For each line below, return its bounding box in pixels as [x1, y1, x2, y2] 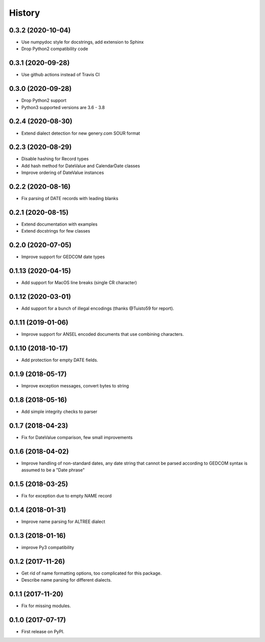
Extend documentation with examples [21, 221, 98, 227]
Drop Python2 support [21, 97, 67, 103]
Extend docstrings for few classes [21, 228, 90, 234]
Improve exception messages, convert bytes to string [21, 382, 130, 388]
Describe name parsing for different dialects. [21, 577, 112, 583]
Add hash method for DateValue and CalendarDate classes [21, 163, 140, 169]
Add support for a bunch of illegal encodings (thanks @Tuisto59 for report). [21, 305, 174, 312]
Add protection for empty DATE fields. [21, 357, 98, 363]
